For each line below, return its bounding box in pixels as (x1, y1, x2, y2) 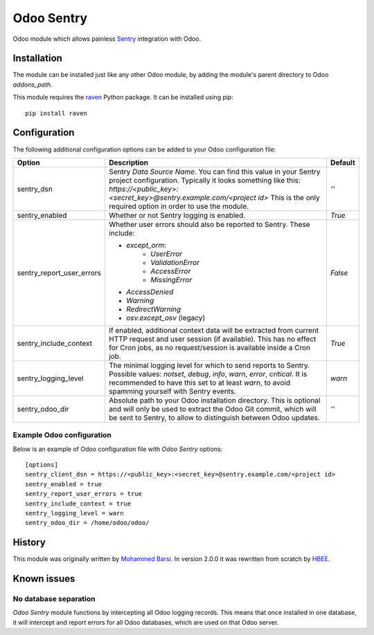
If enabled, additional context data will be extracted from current (108, 325, 319, 335)
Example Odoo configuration (12, 430, 112, 440)
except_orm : (125, 240, 167, 250)
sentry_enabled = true (25, 480, 103, 488)
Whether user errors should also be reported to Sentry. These (108, 219, 311, 229)
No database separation (12, 594, 96, 604)
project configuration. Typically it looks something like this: (108, 175, 301, 185)
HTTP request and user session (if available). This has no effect (108, 334, 317, 344)
